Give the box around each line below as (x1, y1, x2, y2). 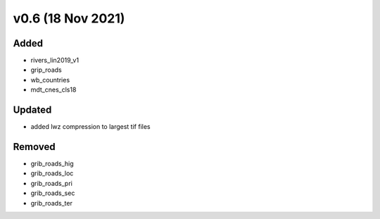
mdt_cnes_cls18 (30, 85, 77, 94)
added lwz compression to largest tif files (30, 123, 151, 131)
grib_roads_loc (30, 169, 74, 177)
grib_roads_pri (30, 179, 73, 187)
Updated (13, 104, 52, 116)
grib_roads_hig (30, 159, 74, 168)
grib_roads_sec (30, 189, 75, 197)
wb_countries (30, 75, 70, 84)
